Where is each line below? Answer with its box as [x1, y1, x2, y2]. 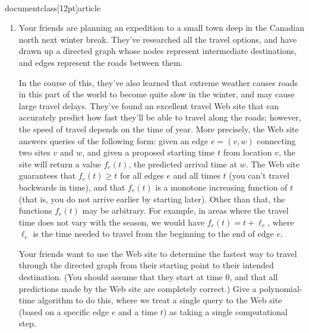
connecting [257, 134, 296, 147]
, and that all [229, 271, 278, 283]
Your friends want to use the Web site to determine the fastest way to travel [18, 247, 297, 259]
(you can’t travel [229, 169, 289, 182]
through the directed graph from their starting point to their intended [18, 259, 274, 271]
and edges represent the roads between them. [18, 56, 183, 68]
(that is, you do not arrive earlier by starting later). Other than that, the [18, 192, 285, 205]
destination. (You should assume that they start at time [18, 271, 223, 283]
